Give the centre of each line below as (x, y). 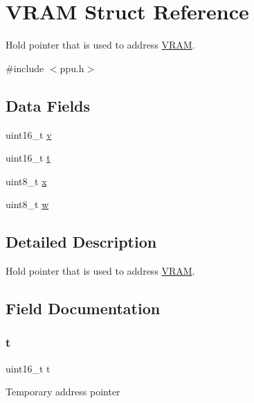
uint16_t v (29, 134)
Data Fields (48, 105)
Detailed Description (81, 242)
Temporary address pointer (63, 392)
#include (25, 68)
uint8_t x (26, 181)
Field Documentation (83, 308)
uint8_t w (27, 204)
